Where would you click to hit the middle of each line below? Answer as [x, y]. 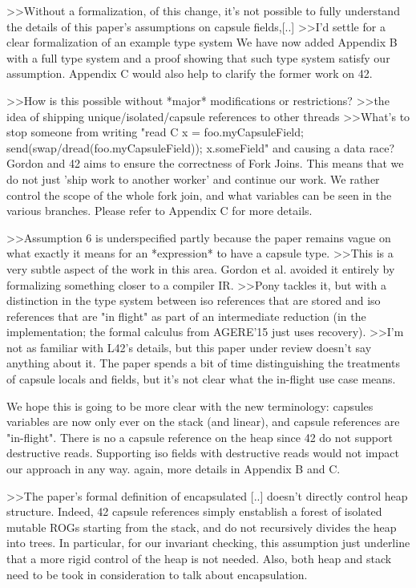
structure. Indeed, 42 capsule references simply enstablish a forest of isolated [194, 511]
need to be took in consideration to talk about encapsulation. [157, 574]
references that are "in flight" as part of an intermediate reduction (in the [186, 316]
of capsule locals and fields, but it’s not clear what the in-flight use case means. [201, 379]
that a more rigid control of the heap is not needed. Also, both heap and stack [199, 558]
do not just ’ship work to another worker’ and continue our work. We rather [193, 178]
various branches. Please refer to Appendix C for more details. [160, 211]
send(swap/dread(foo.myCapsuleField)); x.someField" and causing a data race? [201, 147]
